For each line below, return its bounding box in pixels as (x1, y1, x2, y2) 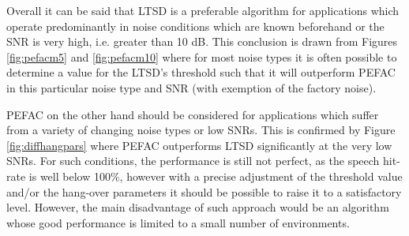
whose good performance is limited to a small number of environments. (6, 214, 350, 230)
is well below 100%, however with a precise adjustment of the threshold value (28, 167, 403, 184)
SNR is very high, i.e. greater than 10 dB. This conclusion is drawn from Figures (6, 33, 398, 50)
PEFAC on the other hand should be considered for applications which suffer (6, 106, 379, 122)
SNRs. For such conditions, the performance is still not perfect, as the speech (6, 152, 380, 169)
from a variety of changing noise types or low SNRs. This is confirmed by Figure (6, 122, 396, 138)
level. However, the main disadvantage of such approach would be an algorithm (6, 199, 389, 215)
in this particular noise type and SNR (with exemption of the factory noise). (6, 79, 377, 96)
